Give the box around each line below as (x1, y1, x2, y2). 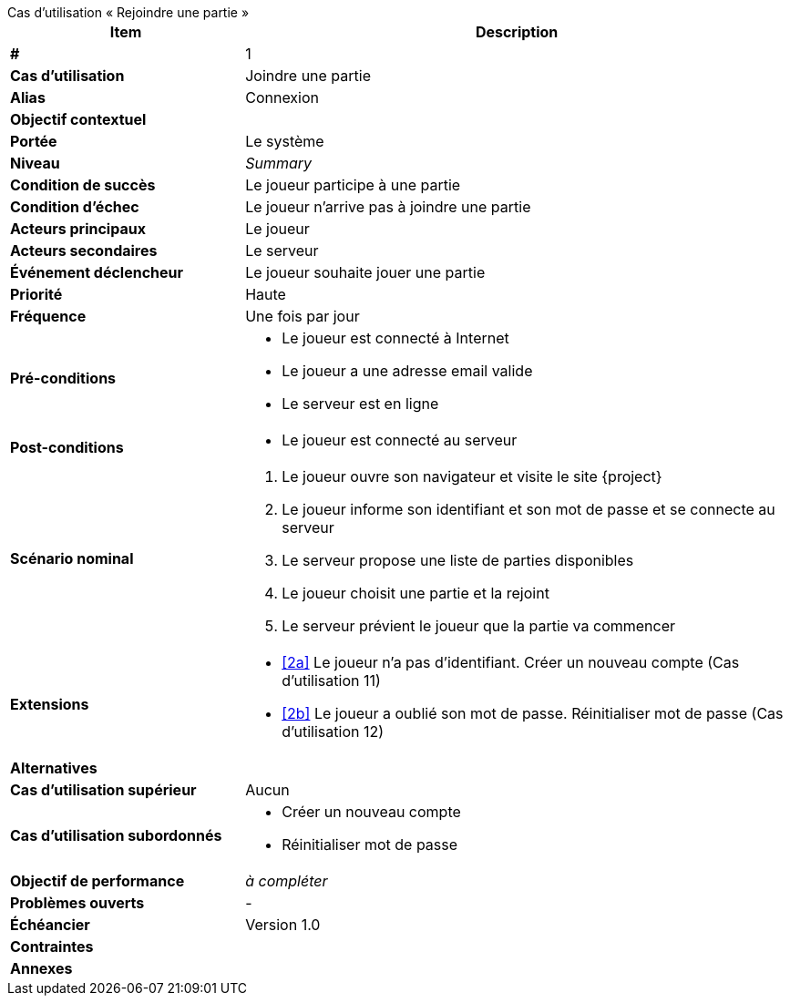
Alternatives (10, 759, 97, 777)
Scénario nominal (10, 549, 134, 568)
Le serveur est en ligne (282, 394, 439, 413)
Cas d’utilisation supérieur (10, 781, 197, 799)
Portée (10, 132, 57, 150)
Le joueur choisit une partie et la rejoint (282, 584, 549, 602)
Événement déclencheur (10, 263, 184, 281)
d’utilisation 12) (282, 722, 385, 741)
